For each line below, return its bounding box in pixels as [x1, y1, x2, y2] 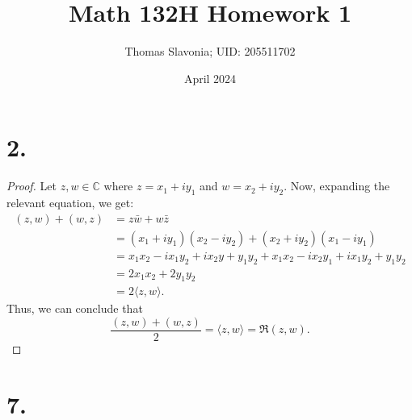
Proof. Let [6, 177, 57, 194]
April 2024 [183, 69, 237, 86]
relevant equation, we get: [6, 194, 134, 211]
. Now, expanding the [284, 177, 390, 194]
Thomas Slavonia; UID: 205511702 [124, 43, 296, 60]
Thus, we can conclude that [6, 300, 143, 317]
